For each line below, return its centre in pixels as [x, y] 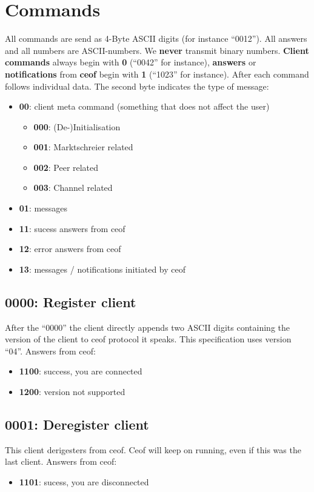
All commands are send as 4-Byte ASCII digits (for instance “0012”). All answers [156, 38]
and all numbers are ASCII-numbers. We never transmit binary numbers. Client [157, 50]
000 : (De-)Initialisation [77, 126]
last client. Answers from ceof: [61, 461]
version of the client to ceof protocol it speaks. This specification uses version [148, 339]
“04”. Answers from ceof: [50, 351]
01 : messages [43, 208]
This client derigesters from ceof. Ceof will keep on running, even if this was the [153, 449]
